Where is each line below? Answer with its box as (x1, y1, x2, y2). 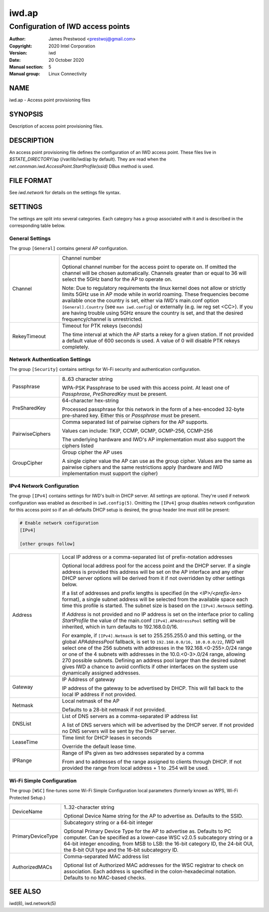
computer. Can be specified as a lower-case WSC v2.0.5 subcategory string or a (63, 834, 253, 841)
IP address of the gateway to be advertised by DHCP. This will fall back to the (62, 685, 244, 692)
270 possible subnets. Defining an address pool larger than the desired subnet (62, 657, 246, 664)
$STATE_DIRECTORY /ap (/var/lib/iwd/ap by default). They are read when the (9, 156, 166, 162)
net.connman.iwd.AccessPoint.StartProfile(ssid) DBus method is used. (9, 163, 154, 169)
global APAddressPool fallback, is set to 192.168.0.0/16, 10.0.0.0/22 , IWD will (62, 638, 244, 645)
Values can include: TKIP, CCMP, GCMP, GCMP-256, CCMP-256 (62, 427, 213, 434)
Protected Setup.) (9, 794, 46, 800)
